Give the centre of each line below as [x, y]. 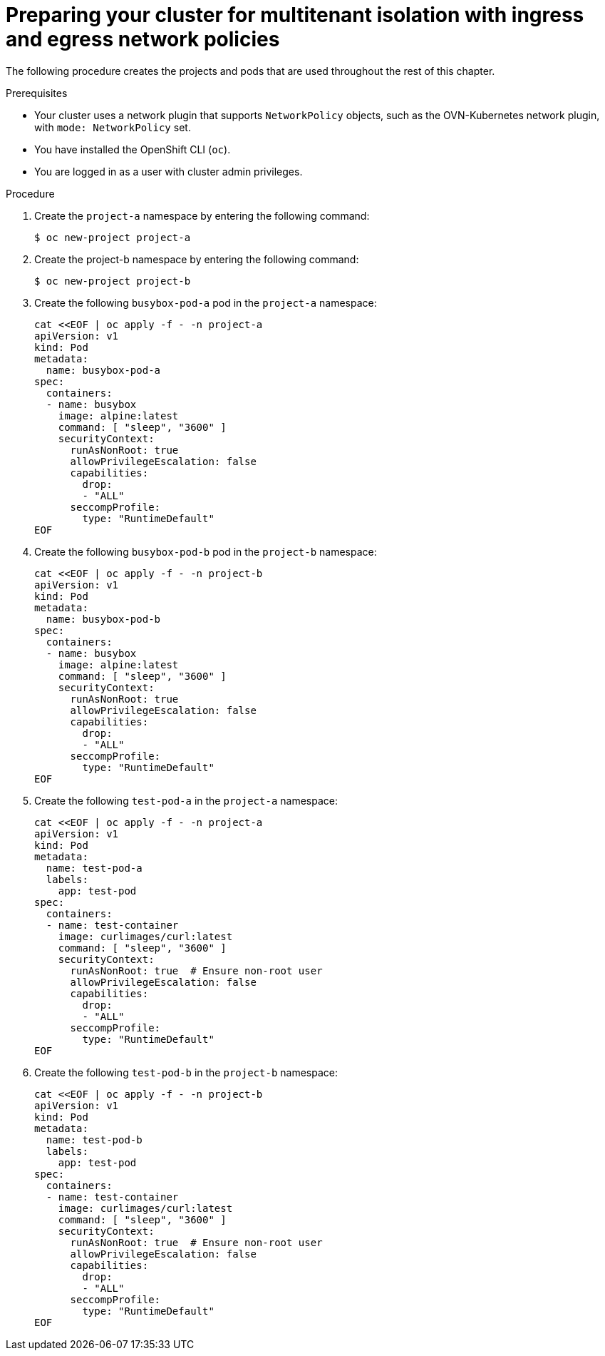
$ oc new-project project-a [113, 237]
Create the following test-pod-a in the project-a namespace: [186, 800]
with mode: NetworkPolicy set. [113, 127]
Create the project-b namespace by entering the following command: [197, 259]
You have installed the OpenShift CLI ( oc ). [133, 149]
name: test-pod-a [94, 868]
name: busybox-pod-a [103, 370]
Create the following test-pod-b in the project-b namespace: [186, 1072]
